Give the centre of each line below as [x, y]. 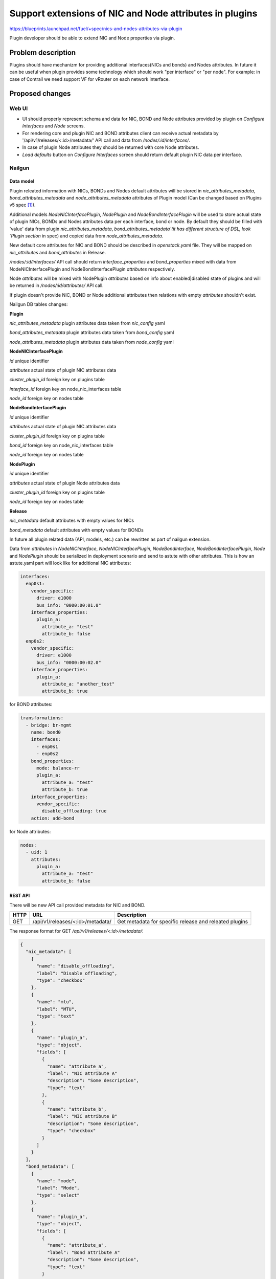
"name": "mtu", [55, 1002]
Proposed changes [40, 94]
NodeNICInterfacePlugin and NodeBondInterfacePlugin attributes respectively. [92, 269]
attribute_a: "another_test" [78, 684]
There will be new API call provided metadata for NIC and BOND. [77, 905]
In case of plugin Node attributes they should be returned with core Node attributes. [111, 147]
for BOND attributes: [31, 704]
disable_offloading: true [74, 811]
